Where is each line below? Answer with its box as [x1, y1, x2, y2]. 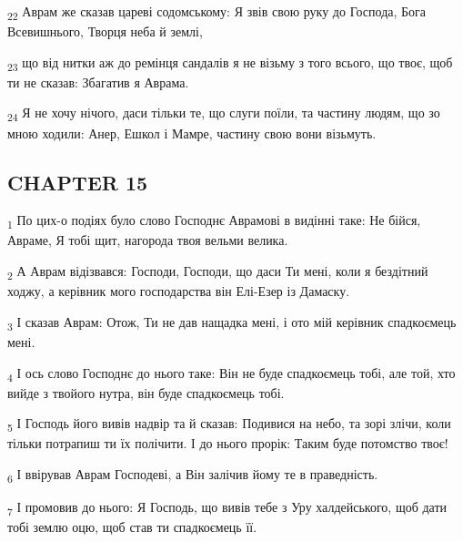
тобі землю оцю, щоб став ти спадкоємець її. [7, 517, 257, 537]
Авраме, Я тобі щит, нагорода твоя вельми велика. [7, 230, 288, 250]
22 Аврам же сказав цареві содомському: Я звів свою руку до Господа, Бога [7, 2, 427, 23]
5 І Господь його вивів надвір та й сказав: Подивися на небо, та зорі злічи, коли [7, 414, 451, 435]
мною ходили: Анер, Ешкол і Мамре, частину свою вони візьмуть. [7, 123, 377, 142]
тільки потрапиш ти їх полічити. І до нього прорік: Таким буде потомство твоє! [7, 434, 448, 453]
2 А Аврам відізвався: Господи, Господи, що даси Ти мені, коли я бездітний [7, 261, 428, 282]
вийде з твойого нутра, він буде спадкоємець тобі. [7, 383, 285, 402]
